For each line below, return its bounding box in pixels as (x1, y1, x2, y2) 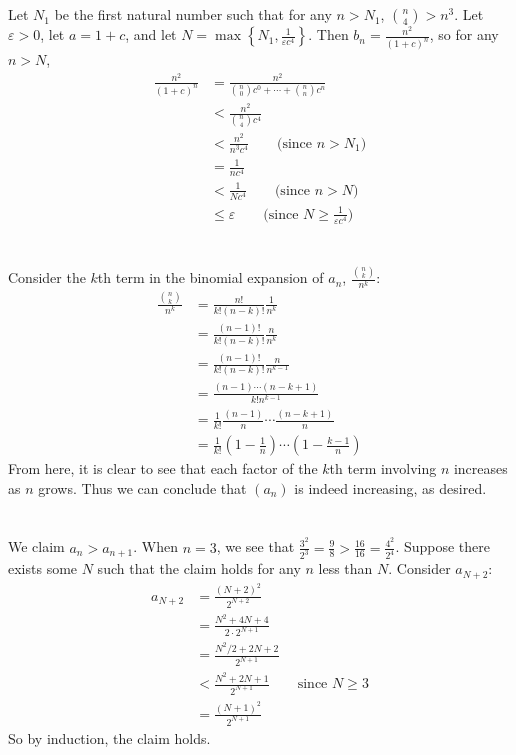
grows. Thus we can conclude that (38, 477, 247, 498)
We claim (8, 536, 65, 557)
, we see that (216, 536, 295, 557)
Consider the (8, 267, 86, 288)
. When (133, 536, 178, 557)
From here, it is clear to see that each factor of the (8, 458, 318, 479)
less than (318, 558, 373, 579)
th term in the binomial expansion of (97, 267, 324, 288)
